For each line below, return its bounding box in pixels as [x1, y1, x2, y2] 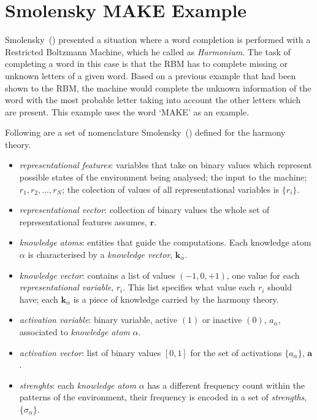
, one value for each [226, 268, 300, 281]
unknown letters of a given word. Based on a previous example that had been [5, 69, 296, 82]
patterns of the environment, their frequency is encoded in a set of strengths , [19, 391, 307, 403]
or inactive [202, 313, 242, 326]
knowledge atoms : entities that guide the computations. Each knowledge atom [19, 236, 311, 249]
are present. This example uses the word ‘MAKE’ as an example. [5, 105, 250, 118]
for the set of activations [190, 346, 282, 359]
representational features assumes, [19, 215, 147, 228]
